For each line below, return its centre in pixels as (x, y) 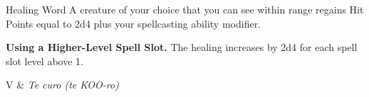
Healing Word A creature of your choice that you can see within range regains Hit (185, 9)
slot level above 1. (45, 61)
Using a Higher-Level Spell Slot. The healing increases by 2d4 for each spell (182, 47)
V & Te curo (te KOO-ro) (62, 85)
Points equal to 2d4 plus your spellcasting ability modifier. (134, 23)
